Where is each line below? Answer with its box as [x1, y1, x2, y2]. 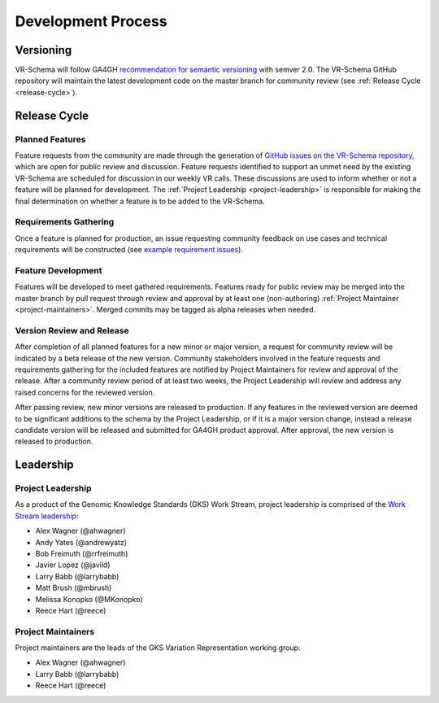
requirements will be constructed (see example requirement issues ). [15, 245, 244, 255]
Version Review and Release [15, 325, 129, 336]
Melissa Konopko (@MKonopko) [35, 594, 143, 604]
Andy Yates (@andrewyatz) [35, 537, 128, 547]
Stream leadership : [15, 511, 79, 521]
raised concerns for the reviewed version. [15, 387, 155, 397]
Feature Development [15, 264, 102, 276]
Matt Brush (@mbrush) [35, 583, 112, 593]
